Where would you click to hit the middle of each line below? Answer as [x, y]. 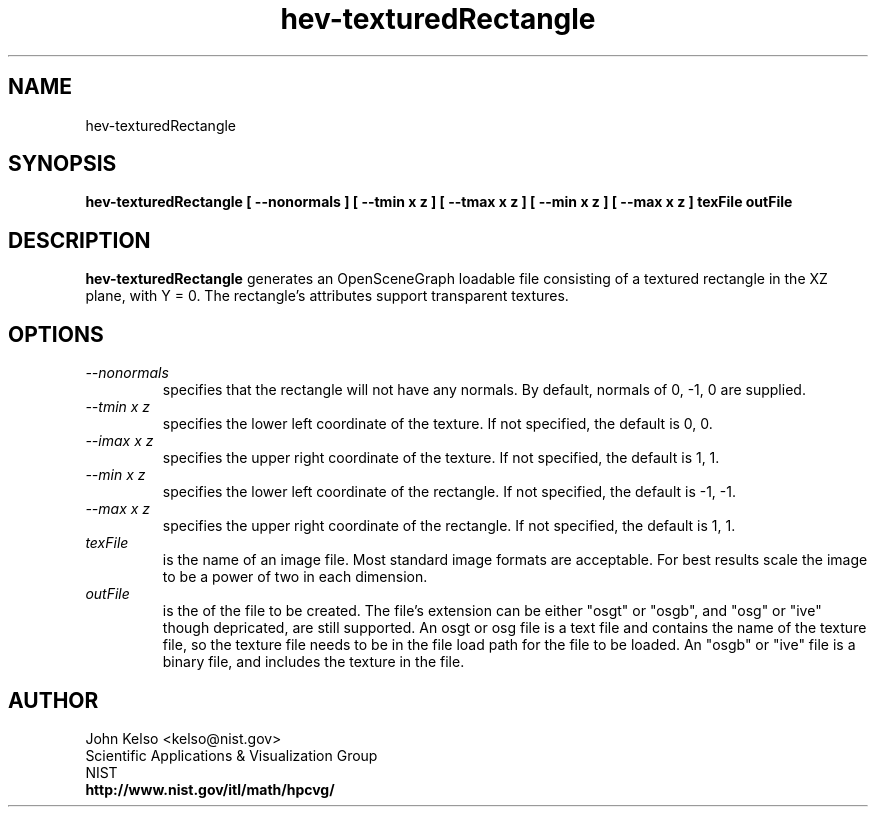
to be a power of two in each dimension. [295, 577]
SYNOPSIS [62, 164]
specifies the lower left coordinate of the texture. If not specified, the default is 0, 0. [437, 424]
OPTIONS [56, 334]
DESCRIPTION [79, 240]
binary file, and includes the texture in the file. [313, 662]
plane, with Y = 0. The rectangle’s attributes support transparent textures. [327, 296]
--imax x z [119, 441]
